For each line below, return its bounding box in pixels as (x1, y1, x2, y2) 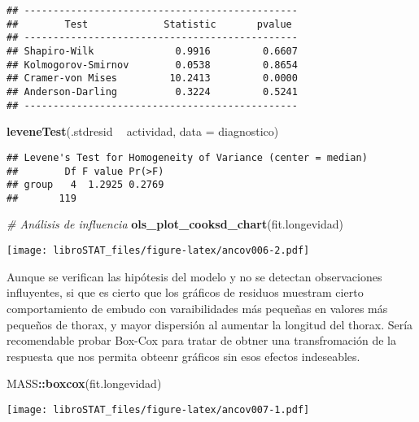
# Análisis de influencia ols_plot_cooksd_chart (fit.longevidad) (7, 215, 343, 233)
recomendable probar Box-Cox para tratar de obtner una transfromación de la (7, 332, 396, 349)
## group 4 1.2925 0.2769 (7, 179, 164, 191)
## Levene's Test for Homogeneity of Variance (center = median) (7, 151, 368, 163)
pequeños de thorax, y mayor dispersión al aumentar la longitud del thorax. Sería (7, 315, 413, 333)
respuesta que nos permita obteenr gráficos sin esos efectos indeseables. (7, 347, 360, 364)
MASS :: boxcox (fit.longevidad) (7, 375, 162, 392)
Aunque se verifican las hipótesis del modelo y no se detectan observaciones (7, 268, 382, 285)
